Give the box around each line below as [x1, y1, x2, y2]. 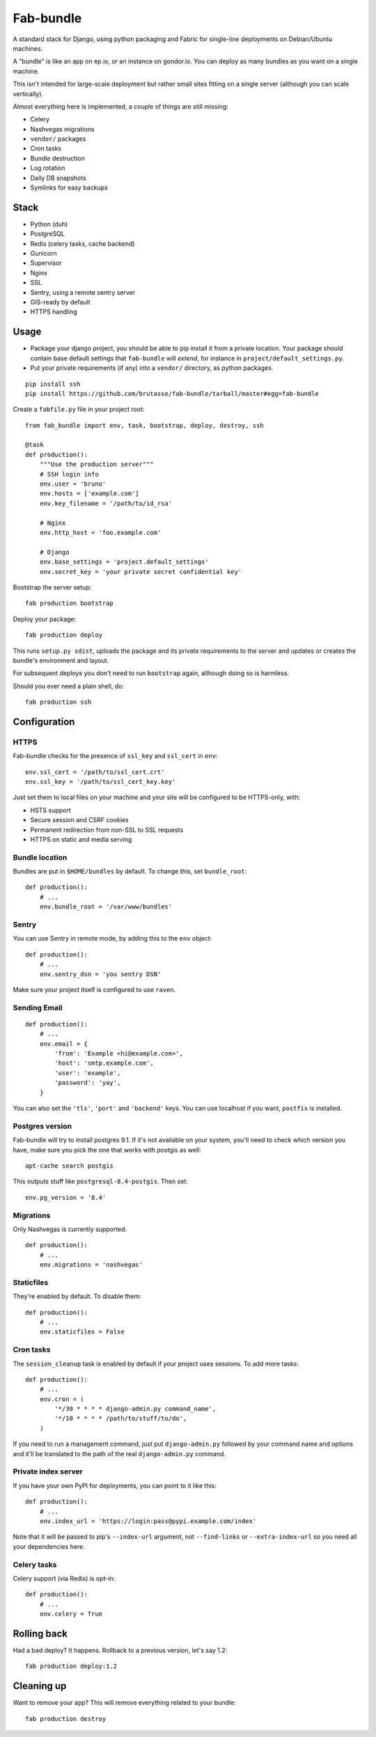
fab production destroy [25, 1715, 107, 1722]
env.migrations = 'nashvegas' [39, 1261, 143, 1269]
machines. [13, 44, 43, 52]
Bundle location [13, 852, 68, 862]
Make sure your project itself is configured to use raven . [13, 985, 176, 994]
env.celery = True [39, 1610, 103, 1618]
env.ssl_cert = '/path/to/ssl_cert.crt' [25, 768, 165, 776]
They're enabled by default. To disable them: [13, 1292, 142, 1301]
